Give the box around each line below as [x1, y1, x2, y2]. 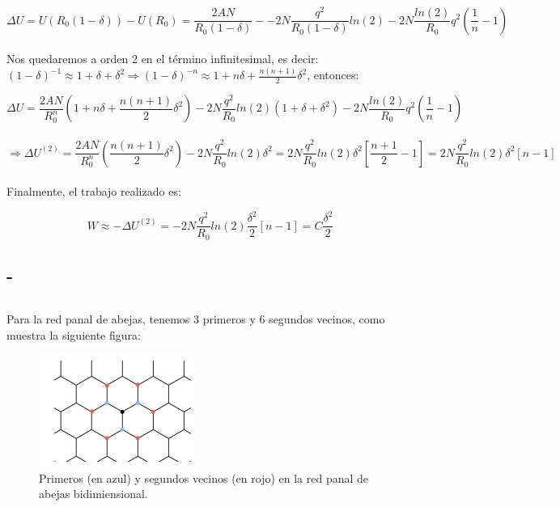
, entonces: [307, 66, 359, 83]
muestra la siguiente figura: [6, 326, 141, 343]
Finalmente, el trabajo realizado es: [6, 183, 181, 200]
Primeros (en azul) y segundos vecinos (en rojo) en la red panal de [39, 469, 369, 486]
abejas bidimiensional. [39, 485, 148, 502]
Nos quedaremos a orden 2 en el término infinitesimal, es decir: [6, 50, 319, 67]
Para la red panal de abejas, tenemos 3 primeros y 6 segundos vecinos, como [6, 310, 385, 327]
